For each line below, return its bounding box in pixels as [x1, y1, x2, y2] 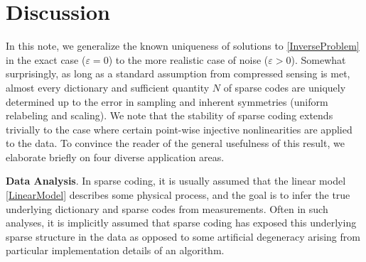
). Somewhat [291, 52, 346, 67]
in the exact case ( [6, 52, 86, 67]
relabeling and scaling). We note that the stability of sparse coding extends [6, 108, 333, 123]
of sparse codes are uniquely [223, 80, 346, 94]
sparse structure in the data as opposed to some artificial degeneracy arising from [6, 229, 360, 244]
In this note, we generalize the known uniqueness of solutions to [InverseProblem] [6, 38, 360, 53]
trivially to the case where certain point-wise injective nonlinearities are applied [6, 121, 352, 136]
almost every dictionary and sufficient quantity [6, 80, 210, 94]
